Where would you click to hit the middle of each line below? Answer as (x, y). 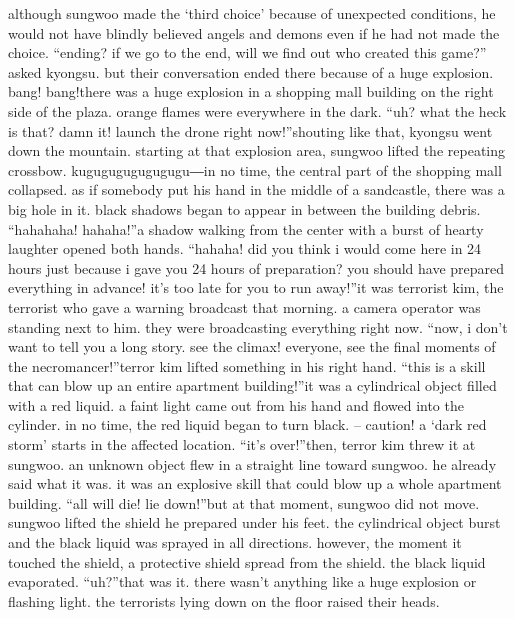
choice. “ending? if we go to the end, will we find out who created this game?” (247, 52)
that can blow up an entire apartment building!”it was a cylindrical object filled (252, 385)
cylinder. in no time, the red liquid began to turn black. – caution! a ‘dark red (247, 424)
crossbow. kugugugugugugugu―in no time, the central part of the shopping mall (255, 169)
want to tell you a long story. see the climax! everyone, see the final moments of (252, 346)
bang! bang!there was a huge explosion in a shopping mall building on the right (251, 91)
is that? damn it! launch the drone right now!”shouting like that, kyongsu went (250, 130)
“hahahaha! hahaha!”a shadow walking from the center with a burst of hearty (246, 228)
